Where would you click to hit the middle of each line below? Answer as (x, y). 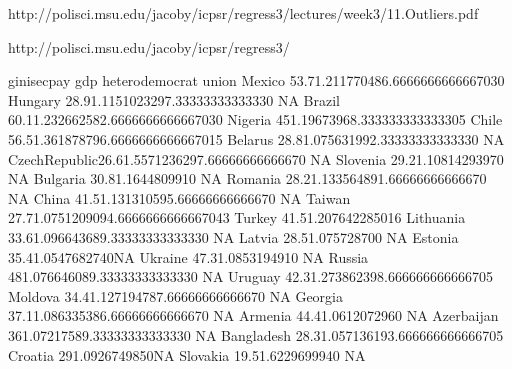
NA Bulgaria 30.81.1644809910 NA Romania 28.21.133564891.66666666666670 (247, 178)
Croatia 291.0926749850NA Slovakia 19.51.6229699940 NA (187, 354)
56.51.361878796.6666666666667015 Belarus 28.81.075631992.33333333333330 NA (256, 138)
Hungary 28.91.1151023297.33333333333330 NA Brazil (174, 99)
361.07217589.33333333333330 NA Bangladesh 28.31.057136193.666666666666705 (256, 334)
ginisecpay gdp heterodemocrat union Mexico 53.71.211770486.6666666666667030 (256, 80)
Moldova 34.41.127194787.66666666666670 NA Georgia (175, 295)
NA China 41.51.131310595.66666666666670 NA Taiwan (179, 197)
